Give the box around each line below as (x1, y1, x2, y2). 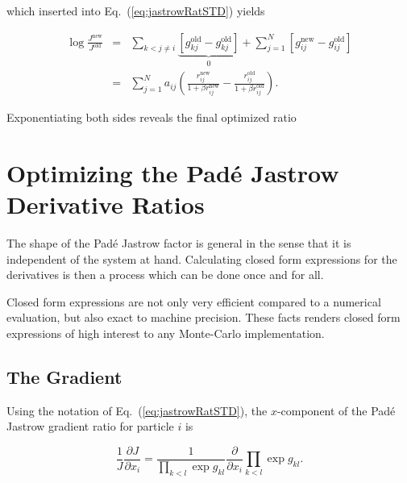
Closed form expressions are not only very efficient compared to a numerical (6, 293, 381, 310)
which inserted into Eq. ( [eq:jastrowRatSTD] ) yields (6, 2, 265, 19)
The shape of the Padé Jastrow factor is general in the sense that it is (6, 235, 351, 251)
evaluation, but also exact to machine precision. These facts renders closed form (6, 309, 401, 326)
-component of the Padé (276, 402, 396, 418)
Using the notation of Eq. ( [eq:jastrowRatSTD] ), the (6, 402, 268, 418)
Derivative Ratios (6, 188, 205, 221)
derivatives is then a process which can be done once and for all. (6, 266, 324, 283)
